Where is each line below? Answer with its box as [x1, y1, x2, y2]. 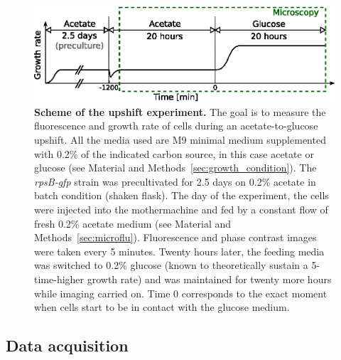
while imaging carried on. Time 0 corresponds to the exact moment [34, 285, 328, 300]
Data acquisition [6, 334, 129, 356]
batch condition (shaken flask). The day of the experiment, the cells [34, 188, 329, 203]
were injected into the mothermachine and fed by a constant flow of [34, 201, 328, 216]
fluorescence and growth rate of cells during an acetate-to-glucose [34, 118, 318, 133]
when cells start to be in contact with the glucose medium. [34, 300, 290, 314]
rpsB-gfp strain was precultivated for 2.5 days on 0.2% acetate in [34, 174, 316, 189]
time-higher [34, 271, 85, 286]
